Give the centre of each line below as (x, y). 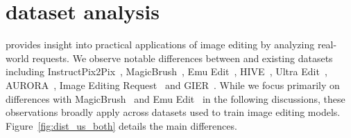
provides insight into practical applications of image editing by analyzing (160, 45)
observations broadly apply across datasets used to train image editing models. (173, 112)
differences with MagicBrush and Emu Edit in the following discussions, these (175, 98)
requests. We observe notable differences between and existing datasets (182, 58)
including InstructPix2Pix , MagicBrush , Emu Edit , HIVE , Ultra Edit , (166, 71)
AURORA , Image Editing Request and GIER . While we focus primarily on (173, 85)
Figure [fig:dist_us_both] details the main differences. (121, 125)
